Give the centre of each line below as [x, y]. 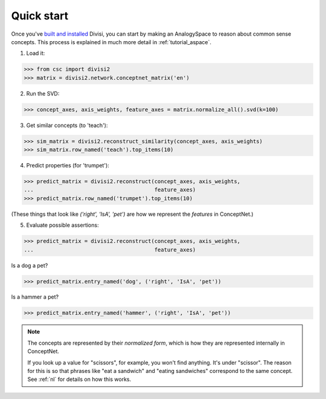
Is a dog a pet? [30, 265]
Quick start [40, 16]
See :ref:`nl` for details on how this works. [79, 379]
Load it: [36, 53]
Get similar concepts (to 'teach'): [67, 125]
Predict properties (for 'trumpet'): [68, 166]
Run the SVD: [43, 93]
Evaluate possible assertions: [62, 225]
